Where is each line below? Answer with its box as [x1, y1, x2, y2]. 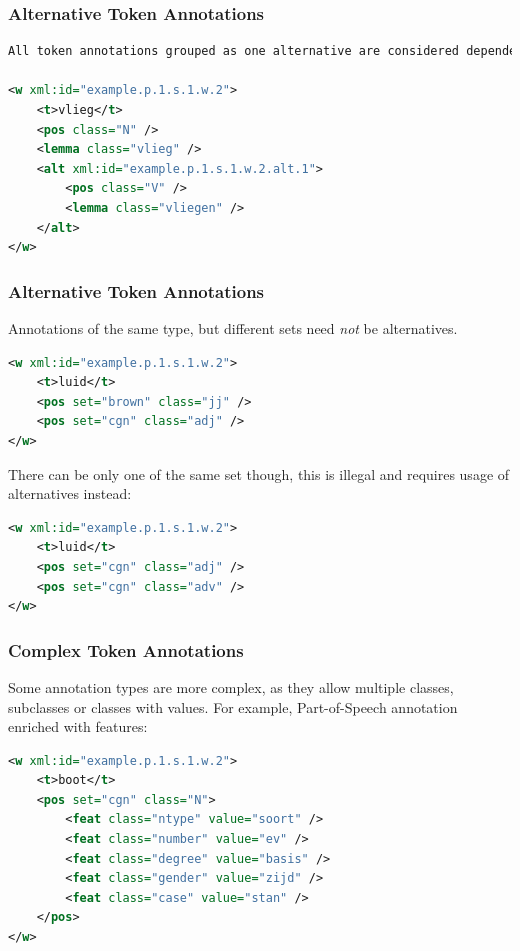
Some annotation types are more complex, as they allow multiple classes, [8, 676, 454, 697]
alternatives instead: [8, 483, 132, 504]
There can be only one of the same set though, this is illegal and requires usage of [8, 463, 510, 484]
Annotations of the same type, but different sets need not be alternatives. [8, 317, 458, 338]
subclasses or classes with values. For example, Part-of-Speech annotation [8, 696, 458, 717]
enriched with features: [8, 716, 148, 737]
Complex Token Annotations [8, 637, 244, 662]
